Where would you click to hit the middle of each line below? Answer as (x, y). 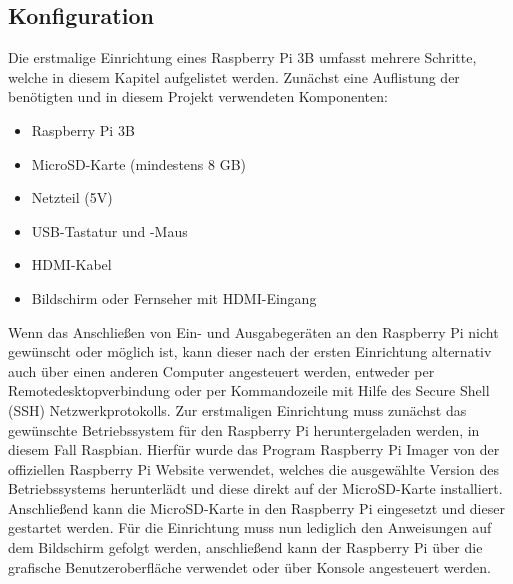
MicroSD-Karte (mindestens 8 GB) (139, 163)
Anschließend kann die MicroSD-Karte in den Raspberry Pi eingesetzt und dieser (256, 507)
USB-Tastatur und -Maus (109, 230)
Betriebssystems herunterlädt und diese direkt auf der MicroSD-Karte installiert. (255, 488)
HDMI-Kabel (71, 264)
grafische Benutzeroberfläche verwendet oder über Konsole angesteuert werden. (249, 566)
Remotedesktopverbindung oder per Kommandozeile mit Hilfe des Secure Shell (249, 390)
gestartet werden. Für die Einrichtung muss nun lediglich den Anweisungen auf (250, 527)
